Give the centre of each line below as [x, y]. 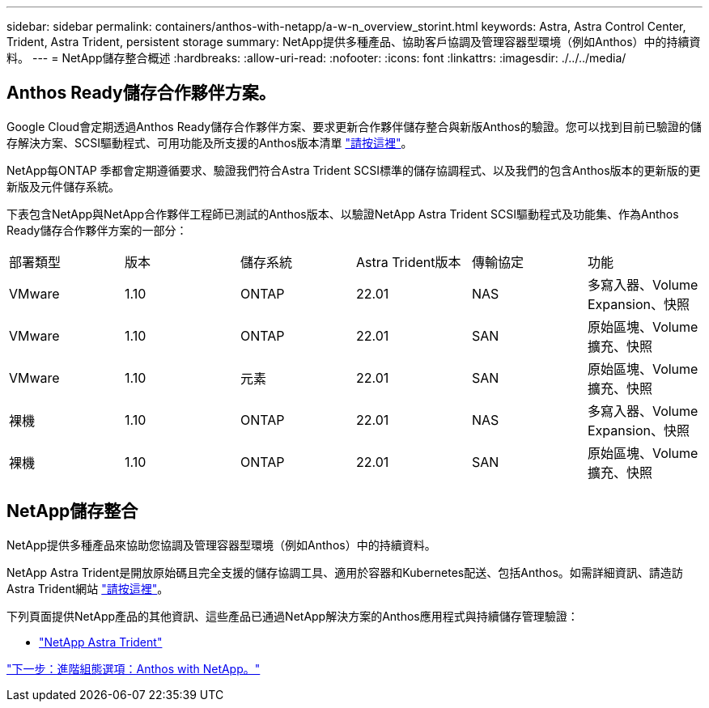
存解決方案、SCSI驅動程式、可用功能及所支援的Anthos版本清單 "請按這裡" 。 [210, 142]
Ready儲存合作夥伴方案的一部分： [97, 230]
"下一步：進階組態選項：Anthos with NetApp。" [134, 668]
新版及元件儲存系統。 [63, 186]
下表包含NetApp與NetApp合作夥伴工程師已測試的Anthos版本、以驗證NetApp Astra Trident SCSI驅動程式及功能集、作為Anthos [343, 214]
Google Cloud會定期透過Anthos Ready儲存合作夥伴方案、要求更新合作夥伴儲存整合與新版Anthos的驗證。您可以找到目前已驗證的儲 [354, 126]
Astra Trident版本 [408, 262]
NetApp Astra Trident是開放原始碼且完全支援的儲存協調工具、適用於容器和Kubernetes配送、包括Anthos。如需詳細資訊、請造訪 [345, 572]
